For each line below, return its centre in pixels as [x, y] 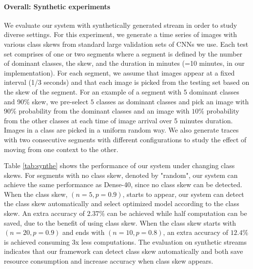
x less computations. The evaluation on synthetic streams [161, 241]
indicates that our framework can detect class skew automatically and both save [124, 251]
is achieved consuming [37, 241]
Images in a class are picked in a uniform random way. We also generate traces [121, 130]
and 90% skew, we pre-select [46, 101]
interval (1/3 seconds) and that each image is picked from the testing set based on [127, 82]
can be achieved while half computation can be [177, 213]
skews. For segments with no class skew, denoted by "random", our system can [121, 175]
